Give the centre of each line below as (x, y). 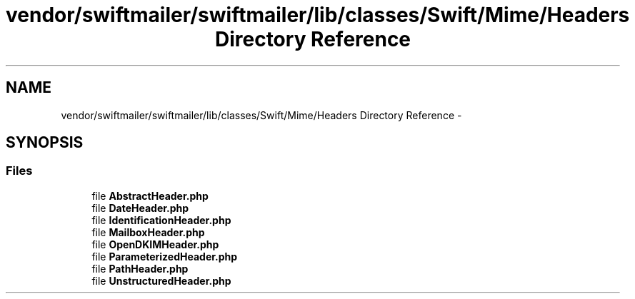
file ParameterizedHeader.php (165, 256)
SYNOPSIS (45, 143)
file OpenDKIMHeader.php (155, 244)
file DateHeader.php (140, 208)
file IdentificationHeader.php (161, 220)
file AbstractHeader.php (150, 196)
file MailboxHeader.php (148, 232)
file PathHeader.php (140, 268)
